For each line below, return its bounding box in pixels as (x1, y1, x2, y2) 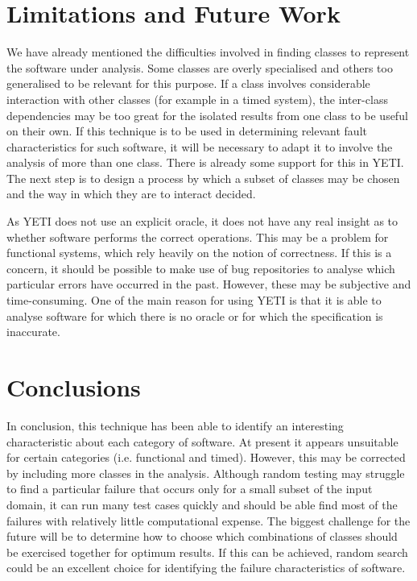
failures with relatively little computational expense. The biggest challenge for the (6, 512, 411, 529)
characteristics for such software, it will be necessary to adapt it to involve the (6, 138, 393, 155)
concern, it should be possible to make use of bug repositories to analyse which (6, 259, 395, 276)
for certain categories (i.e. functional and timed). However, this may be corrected (6, 449, 406, 466)
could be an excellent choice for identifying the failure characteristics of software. (6, 559, 406, 576)
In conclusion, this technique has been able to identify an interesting (6, 417, 344, 434)
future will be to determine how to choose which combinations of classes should (6, 528, 398, 545)
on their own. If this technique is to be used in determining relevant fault (6, 122, 367, 139)
